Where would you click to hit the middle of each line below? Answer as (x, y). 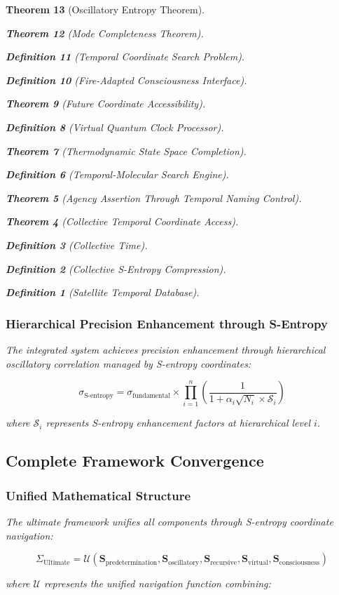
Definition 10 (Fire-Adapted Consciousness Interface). (126, 80)
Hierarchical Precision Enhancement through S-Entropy (167, 323)
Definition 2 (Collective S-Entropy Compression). (116, 268)
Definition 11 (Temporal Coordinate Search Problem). (125, 56)
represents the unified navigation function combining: (157, 583)
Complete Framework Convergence (135, 461)
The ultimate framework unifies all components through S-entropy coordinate (169, 522)
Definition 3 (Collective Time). (77, 245)
